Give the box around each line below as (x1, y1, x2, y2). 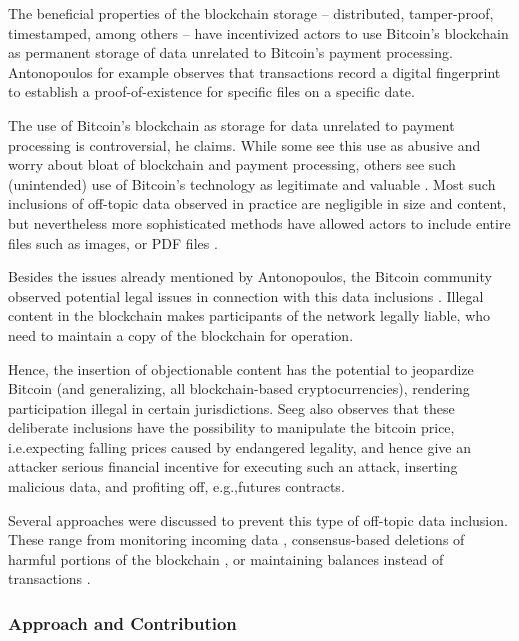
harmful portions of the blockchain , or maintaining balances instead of (8, 548, 444, 569)
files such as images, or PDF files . (8, 232, 218, 253)
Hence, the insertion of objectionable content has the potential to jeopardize (8, 358, 474, 379)
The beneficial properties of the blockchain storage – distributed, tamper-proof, (8, 3, 494, 23)
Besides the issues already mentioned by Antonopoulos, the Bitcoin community (8, 266, 492, 287)
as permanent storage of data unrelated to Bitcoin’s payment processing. (8, 42, 453, 63)
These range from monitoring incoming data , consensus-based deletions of (8, 529, 465, 550)
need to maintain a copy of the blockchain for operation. (8, 324, 354, 345)
